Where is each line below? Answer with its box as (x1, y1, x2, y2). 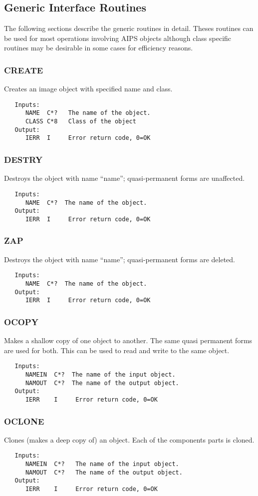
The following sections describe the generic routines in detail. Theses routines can (4, 23, 254, 33)
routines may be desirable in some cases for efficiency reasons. (4, 42, 193, 53)
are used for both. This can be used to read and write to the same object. (4, 345, 230, 355)
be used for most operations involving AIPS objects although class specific (4, 32, 232, 43)
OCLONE (4, 415, 44, 427)
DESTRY (4, 153, 43, 165)
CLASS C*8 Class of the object (25, 118, 136, 125)
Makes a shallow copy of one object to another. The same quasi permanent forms (4, 335, 253, 346)
